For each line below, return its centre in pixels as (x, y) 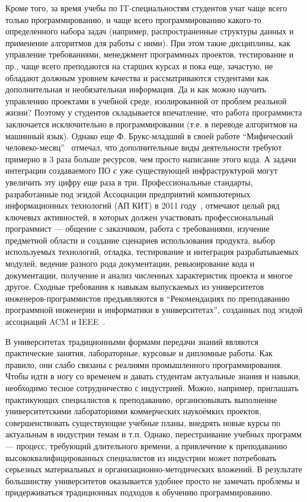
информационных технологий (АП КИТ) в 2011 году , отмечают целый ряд (143, 205)
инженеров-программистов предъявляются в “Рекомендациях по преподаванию (148, 298)
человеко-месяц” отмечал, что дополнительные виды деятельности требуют (144, 147)
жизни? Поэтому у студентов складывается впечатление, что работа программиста (154, 112)
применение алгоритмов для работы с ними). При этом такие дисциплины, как (148, 42)
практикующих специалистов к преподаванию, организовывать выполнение (141, 399)
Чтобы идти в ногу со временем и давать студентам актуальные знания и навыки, (153, 376)
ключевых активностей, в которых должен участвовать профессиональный (140, 217)
